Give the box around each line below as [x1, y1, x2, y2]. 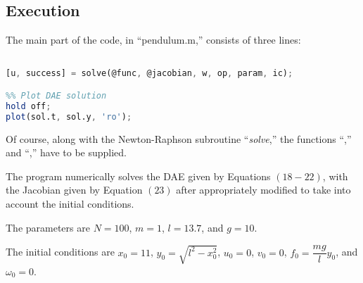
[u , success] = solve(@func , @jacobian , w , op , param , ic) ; [6, 68, 293, 79]
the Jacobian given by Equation [6, 182, 143, 197]
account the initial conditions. [6, 196, 134, 210]
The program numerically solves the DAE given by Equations [6, 168, 271, 183]
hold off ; [6, 101, 51, 111]
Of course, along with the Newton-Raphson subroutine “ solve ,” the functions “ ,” [6, 131, 352, 146]
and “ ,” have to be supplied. [6, 145, 127, 160]
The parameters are [6, 220, 90, 234]
